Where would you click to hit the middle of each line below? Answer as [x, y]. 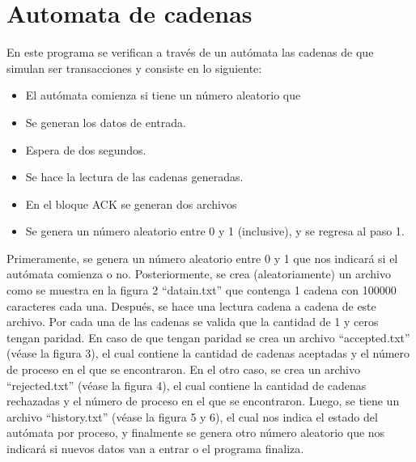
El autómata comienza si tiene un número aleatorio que [163, 95]
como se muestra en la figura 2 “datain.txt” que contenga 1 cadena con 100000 [202, 290]
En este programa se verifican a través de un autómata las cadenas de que [190, 52]
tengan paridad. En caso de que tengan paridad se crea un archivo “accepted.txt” [208, 337]
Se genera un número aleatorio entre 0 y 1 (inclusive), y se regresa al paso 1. [215, 231]
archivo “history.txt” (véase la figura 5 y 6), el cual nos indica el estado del [192, 416]
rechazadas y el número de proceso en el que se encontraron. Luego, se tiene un [203, 401]
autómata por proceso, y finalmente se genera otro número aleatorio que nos [196, 432]
